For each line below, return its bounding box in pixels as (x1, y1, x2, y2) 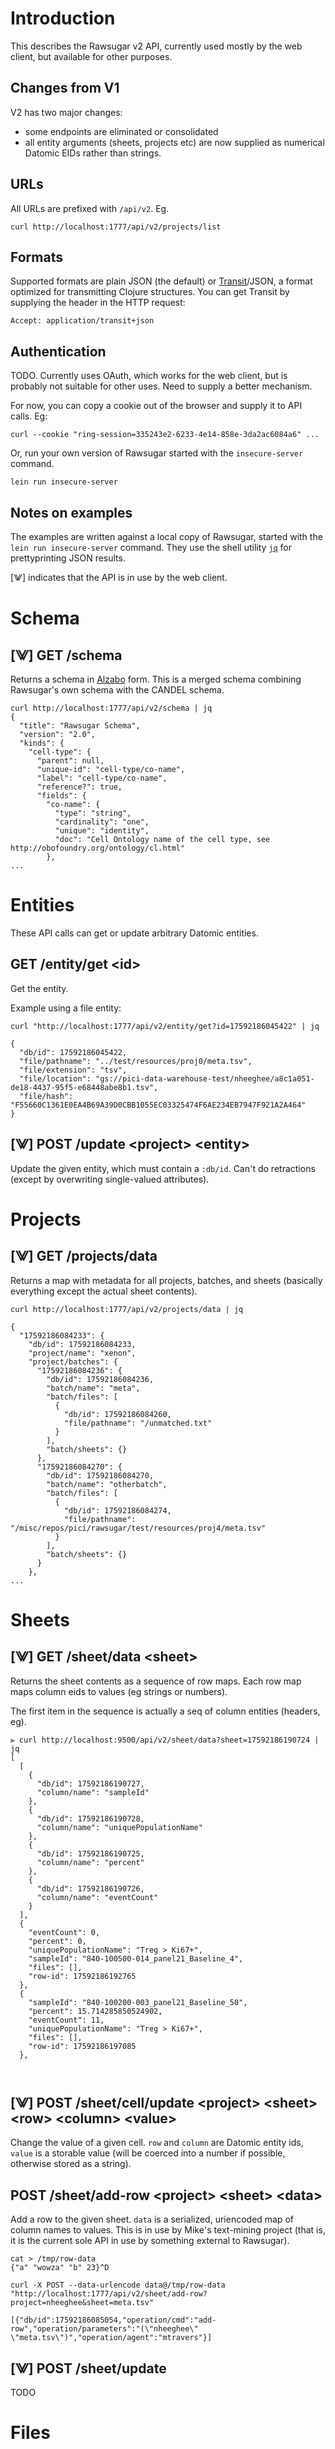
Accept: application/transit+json (10, 316, 155, 326)
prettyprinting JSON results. (10, 552, 126, 564)
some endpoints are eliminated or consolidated (24, 125, 219, 137)
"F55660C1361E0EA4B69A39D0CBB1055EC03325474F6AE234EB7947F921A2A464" (10, 1100, 307, 1110)
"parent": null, (36, 756, 105, 766)
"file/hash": (19, 1091, 74, 1101)
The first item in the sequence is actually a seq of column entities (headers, (10, 1705, 321, 1717)
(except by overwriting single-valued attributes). (10, 1173, 210, 1185)
